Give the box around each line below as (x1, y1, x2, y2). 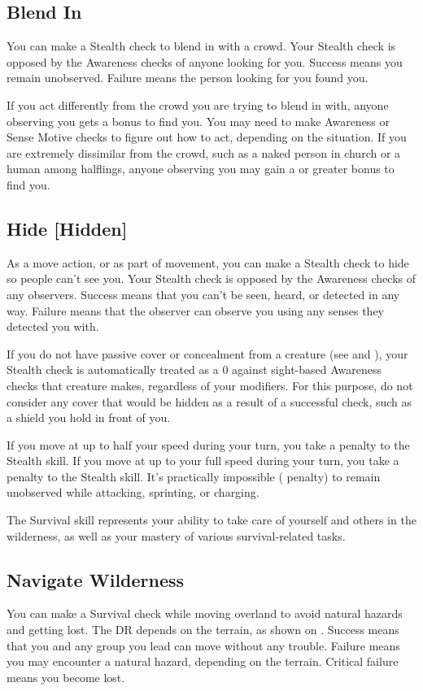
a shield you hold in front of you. (7, 409, 171, 426)
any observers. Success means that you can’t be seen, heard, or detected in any (7, 285, 400, 302)
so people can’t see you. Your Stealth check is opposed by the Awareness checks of (7, 270, 416, 287)
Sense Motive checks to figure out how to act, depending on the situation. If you (7, 128, 407, 146)
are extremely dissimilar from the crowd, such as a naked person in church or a (7, 144, 401, 161)
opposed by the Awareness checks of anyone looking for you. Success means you (7, 53, 403, 70)
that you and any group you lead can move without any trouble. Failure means (7, 637, 400, 654)
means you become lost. (7, 668, 125, 685)
